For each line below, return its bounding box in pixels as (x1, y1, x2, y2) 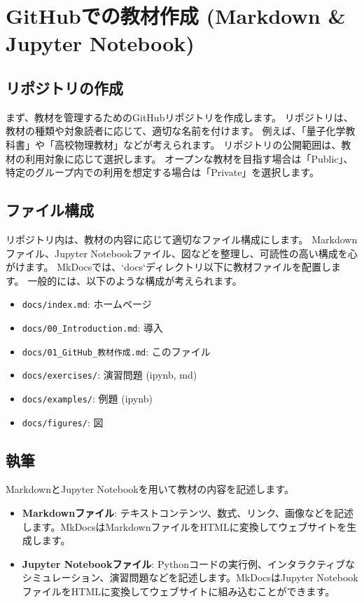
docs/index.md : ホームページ (22, 297, 152, 311)
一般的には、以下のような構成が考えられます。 (27, 273, 242, 287)
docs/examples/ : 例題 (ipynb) (22, 391, 153, 405)
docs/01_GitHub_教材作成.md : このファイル (22, 344, 211, 358)
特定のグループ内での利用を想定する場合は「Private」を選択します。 (6, 165, 319, 179)
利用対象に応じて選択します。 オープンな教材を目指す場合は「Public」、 (24, 151, 353, 165)
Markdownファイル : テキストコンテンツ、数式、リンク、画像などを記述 (22, 506, 353, 520)
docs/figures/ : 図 (22, 414, 104, 429)
